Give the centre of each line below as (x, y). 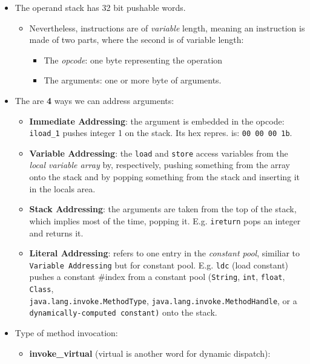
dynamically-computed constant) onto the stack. (123, 312)
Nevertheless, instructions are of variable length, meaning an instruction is (167, 28)
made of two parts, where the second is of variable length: (137, 40)
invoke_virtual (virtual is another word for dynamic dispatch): (150, 353)
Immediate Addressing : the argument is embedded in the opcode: (157, 121)
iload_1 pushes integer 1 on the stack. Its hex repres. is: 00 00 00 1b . (161, 133)
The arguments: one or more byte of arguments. (133, 80)
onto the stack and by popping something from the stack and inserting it (165, 177)
